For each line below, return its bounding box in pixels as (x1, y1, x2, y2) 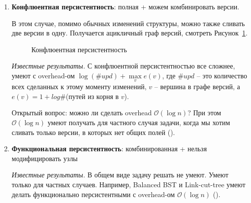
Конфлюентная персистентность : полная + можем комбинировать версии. (11, 1, 240, 11)
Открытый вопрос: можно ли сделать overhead (11, 107, 152, 118)
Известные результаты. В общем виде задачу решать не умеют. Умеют (11, 169, 229, 180)
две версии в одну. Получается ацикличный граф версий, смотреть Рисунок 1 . (11, 28, 248, 38)
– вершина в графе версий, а (154, 81, 240, 92)
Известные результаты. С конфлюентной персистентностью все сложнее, (11, 61, 235, 71)
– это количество (196, 70, 247, 80)
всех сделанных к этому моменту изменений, (11, 81, 147, 92)
